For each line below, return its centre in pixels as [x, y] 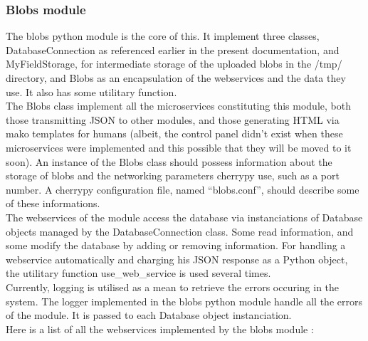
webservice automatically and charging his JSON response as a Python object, [177, 259]
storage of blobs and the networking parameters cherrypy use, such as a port [173, 175]
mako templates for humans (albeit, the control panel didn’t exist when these [174, 133]
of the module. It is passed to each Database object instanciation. [149, 315]
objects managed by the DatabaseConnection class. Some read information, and [180, 231]
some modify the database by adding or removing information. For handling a [176, 245]
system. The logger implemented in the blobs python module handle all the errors [184, 301]
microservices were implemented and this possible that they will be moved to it [179, 147]
